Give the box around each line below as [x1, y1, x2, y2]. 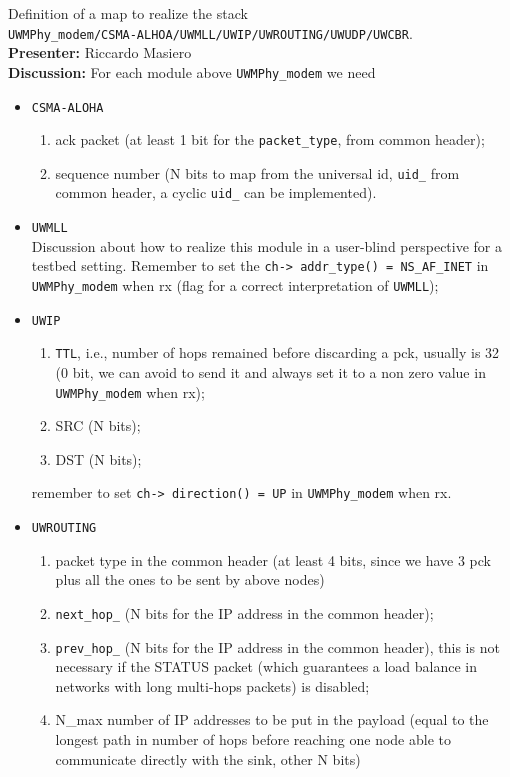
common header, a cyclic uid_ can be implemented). [55, 182, 377, 203]
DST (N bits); [55, 448, 142, 469]
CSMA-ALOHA [31, 100, 104, 115]
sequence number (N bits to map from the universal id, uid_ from [55, 162, 460, 183]
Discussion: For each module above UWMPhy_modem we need [8, 61, 376, 82]
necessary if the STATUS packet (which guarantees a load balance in [55, 656, 478, 677]
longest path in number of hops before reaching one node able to [55, 729, 451, 750]
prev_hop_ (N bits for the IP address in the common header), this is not [55, 636, 500, 657]
